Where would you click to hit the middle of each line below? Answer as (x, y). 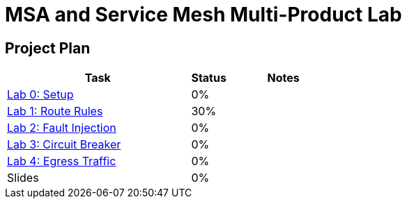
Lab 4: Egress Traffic (62, 161)
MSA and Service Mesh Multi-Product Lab (203, 15)
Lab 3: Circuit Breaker (64, 145)
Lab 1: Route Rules (55, 111)
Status (209, 78)
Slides (23, 178)
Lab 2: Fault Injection (62, 128)
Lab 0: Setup (40, 95)
